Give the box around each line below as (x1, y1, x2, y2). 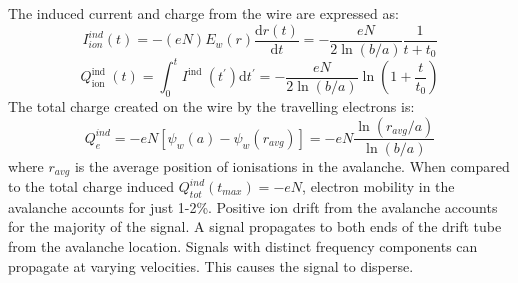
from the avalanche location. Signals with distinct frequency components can (8, 236, 478, 257)
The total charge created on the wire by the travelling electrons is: (8, 95, 415, 116)
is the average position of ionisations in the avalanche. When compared (74, 155, 510, 176)
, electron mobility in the (302, 176, 455, 197)
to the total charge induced (8, 176, 175, 197)
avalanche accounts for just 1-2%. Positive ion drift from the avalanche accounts (8, 196, 498, 217)
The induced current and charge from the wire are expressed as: (8, 3, 399, 23)
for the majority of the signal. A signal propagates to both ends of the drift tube (8, 216, 502, 237)
